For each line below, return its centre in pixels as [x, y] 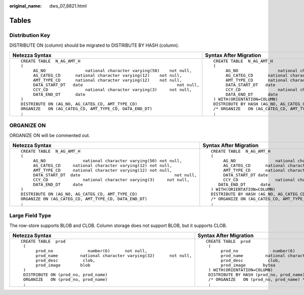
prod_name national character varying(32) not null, [114, 256]
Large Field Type [30, 216]
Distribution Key [30, 35]
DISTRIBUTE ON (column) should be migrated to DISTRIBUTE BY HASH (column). [94, 45]
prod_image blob [63, 265]
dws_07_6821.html [68, 6]
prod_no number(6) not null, [91, 251]
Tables [20, 20]
